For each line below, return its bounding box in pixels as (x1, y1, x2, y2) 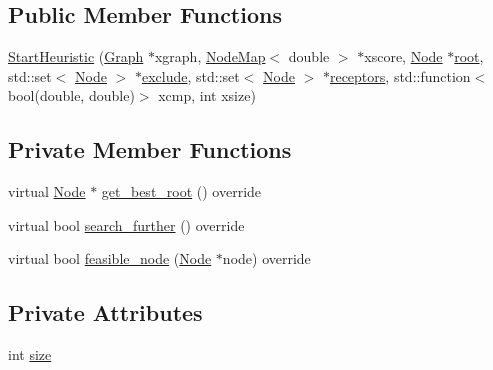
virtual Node (8, 181, 86, 202)
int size (8, 344, 52, 365)
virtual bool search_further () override (8, 214, 245, 235)
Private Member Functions (8, 134, 292, 165)
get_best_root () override (101, 181, 262, 202)
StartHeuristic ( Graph (8, 46, 144, 67)
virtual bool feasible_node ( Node (8, 248, 212, 269)
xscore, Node (364, 46, 443, 67)
